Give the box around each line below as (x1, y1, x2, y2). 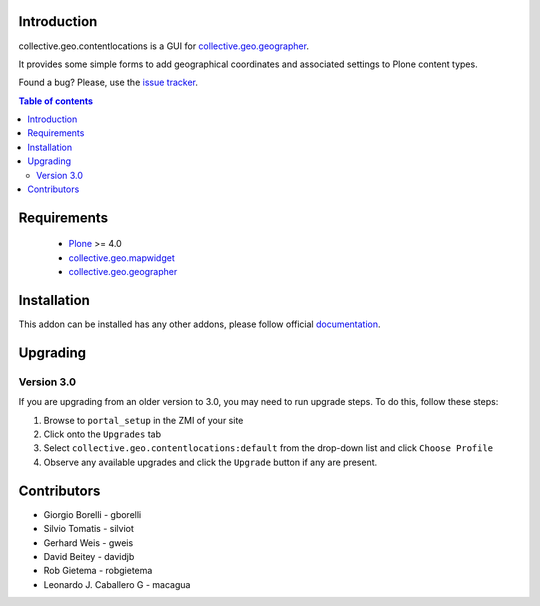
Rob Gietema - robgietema (43, 565, 153, 577)
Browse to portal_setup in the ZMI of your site (43, 414, 244, 426)
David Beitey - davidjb (43, 550, 135, 562)
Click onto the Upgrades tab (43, 428, 162, 440)
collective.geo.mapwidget (68, 251, 175, 264)
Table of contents (18, 95, 94, 107)
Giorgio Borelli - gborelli (43, 508, 142, 520)
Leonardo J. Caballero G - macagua (43, 578, 191, 590)
